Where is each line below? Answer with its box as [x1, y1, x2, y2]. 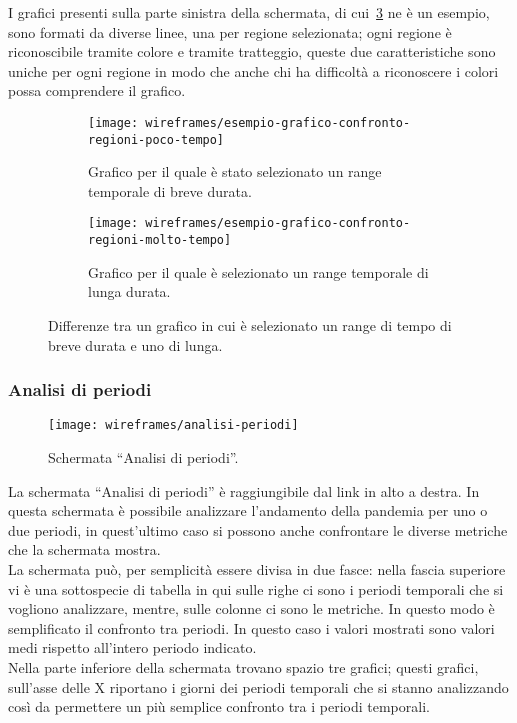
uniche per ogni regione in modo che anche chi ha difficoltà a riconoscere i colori [8, 60, 499, 81]
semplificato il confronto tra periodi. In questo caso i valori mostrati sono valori [8, 617, 495, 638]
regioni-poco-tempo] [88, 132, 225, 147]
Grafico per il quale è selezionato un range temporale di [88, 261, 429, 282]
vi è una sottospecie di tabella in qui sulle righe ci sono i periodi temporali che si [8, 578, 504, 599]
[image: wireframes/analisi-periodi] [48, 418, 299, 433]
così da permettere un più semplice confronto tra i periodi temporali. [8, 696, 430, 717]
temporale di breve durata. [88, 180, 252, 201]
